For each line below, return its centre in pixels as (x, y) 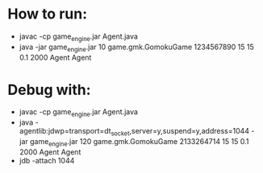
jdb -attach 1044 (47, 160)
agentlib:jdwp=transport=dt (65, 131)
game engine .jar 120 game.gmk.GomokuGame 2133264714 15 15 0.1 (140, 142)
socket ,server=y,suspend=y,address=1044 (180, 132)
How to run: (48, 14)
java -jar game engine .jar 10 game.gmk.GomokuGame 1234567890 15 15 (137, 47)
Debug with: (49, 90)
